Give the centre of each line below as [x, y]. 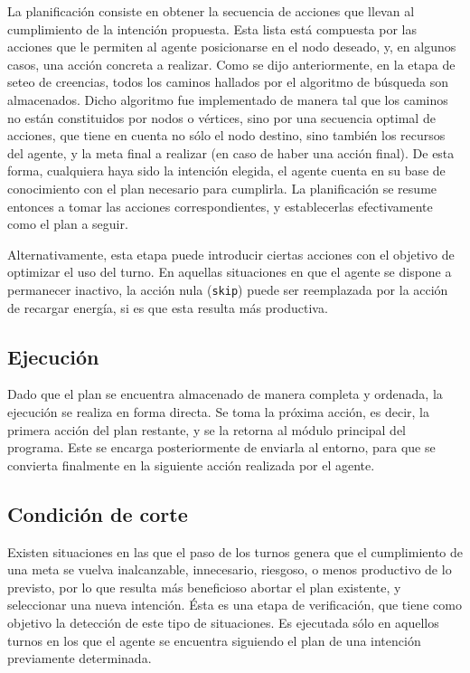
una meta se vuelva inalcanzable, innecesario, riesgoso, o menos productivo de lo [230, 569]
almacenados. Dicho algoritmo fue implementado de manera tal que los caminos [228, 99]
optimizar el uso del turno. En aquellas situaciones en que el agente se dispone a [230, 272]
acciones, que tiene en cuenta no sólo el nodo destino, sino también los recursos [226, 135]
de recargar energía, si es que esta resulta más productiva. [168, 307]
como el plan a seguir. [68, 224]
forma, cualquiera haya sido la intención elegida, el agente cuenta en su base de [226, 171]
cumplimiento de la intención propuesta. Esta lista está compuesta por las [212, 28]
